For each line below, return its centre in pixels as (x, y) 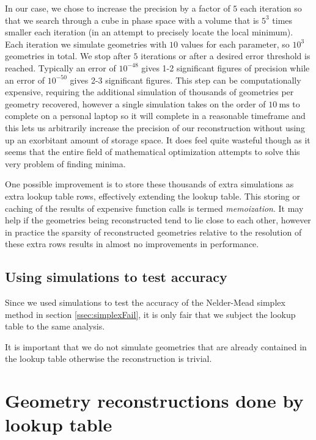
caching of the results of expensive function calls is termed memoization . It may (154, 208)
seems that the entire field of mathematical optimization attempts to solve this (152, 152)
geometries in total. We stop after (68, 56)
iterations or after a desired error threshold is (226, 56)
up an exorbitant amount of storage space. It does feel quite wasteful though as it (158, 139)
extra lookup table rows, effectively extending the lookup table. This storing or (153, 196)
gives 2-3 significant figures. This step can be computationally (186, 80)
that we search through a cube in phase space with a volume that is (132, 20)
